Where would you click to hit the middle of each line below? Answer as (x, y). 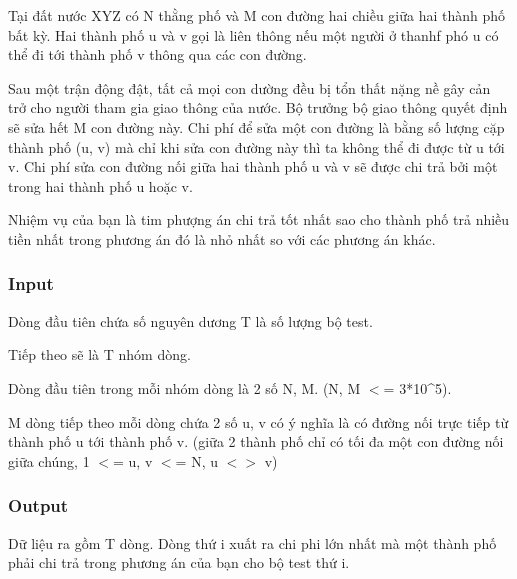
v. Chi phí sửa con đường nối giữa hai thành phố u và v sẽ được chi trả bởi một (253, 166)
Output (38, 505)
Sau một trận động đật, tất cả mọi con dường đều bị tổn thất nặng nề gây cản (249, 87)
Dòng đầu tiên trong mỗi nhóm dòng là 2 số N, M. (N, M (184, 387)
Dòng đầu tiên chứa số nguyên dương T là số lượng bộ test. (190, 320)
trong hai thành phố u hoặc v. (100, 185)
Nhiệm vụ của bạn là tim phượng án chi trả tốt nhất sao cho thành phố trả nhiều (259, 219)
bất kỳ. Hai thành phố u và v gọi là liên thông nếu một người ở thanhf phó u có (253, 34)
